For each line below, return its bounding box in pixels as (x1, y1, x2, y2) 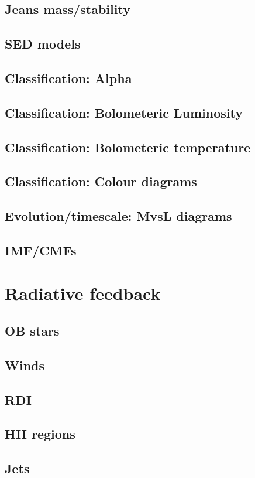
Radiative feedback (5, 281, 161, 305)
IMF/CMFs (5, 241, 77, 259)
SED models (5, 35, 81, 53)
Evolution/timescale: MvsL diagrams (5, 207, 232, 225)
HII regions (5, 425, 75, 443)
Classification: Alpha (5, 69, 132, 87)
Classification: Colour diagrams (5, 172, 197, 190)
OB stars (5, 322, 60, 340)
